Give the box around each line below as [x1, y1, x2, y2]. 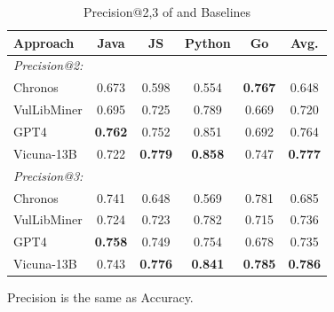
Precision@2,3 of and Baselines [83, 3, 251, 20]
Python [185, 33, 231, 51]
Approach [13, 33, 75, 51]
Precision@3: [13, 166, 83, 184]
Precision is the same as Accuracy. [7, 288, 194, 307]
